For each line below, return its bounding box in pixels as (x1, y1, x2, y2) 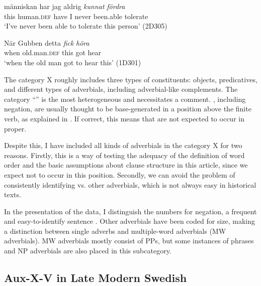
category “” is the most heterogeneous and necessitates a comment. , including (4, 93, 246, 104)
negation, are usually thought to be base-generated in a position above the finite (4, 103, 251, 114)
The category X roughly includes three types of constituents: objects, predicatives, (4, 74, 257, 84)
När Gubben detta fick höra (4, 37, 90, 48)
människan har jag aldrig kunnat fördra (4, 1, 125, 11)
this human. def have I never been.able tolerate (4, 11, 148, 21)
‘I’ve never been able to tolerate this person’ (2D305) (4, 21, 167, 31)
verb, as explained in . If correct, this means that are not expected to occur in (4, 113, 244, 123)
